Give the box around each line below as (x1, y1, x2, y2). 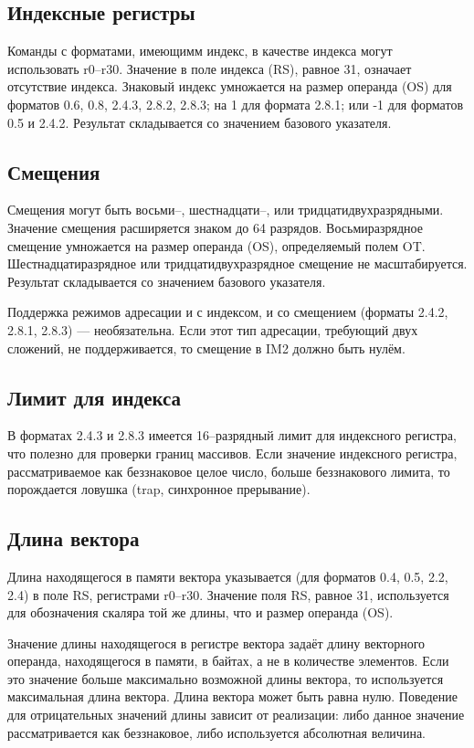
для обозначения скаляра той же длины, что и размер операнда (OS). (7, 603, 394, 622)
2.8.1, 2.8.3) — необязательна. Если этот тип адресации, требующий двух (7, 320, 418, 339)
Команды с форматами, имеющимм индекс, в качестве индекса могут (7, 41, 393, 60)
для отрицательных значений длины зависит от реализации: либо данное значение (7, 705, 465, 724)
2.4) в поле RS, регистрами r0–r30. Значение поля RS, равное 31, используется (7, 585, 449, 604)
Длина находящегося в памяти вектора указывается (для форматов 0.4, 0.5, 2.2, (7, 566, 448, 585)
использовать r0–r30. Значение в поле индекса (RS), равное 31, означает (7, 58, 412, 78)
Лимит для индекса (7, 383, 182, 411)
